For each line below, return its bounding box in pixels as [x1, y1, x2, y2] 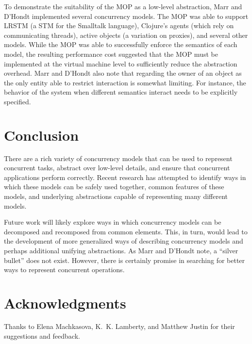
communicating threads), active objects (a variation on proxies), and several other [4, 30, 248, 40]
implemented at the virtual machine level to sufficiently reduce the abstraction [4, 58, 237, 68]
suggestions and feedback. [4, 330, 80, 341]
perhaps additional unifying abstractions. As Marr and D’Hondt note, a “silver [4, 246, 238, 255]
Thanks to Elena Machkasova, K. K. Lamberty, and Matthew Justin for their [4, 321, 235, 331]
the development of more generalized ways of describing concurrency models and [4, 236, 243, 246]
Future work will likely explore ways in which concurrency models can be [4, 217, 221, 227]
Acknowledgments [4, 293, 126, 312]
